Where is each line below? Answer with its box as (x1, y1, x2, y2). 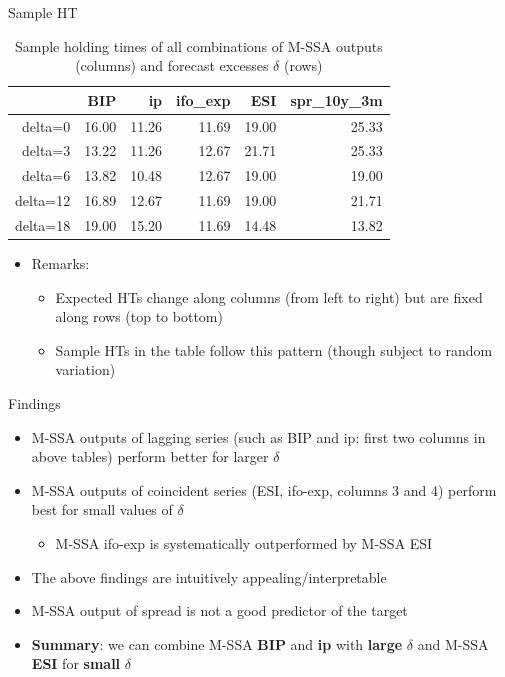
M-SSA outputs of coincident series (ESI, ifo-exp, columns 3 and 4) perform (31, 479, 497, 500)
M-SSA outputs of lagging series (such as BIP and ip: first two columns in (31, 426, 486, 447)
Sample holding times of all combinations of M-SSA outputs (14, 35, 383, 56)
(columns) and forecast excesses (75, 55, 269, 76)
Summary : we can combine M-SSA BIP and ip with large (31, 633, 403, 654)
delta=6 (22, 165, 71, 186)
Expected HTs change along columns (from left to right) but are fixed (55, 286, 483, 307)
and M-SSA (417, 633, 489, 654)
